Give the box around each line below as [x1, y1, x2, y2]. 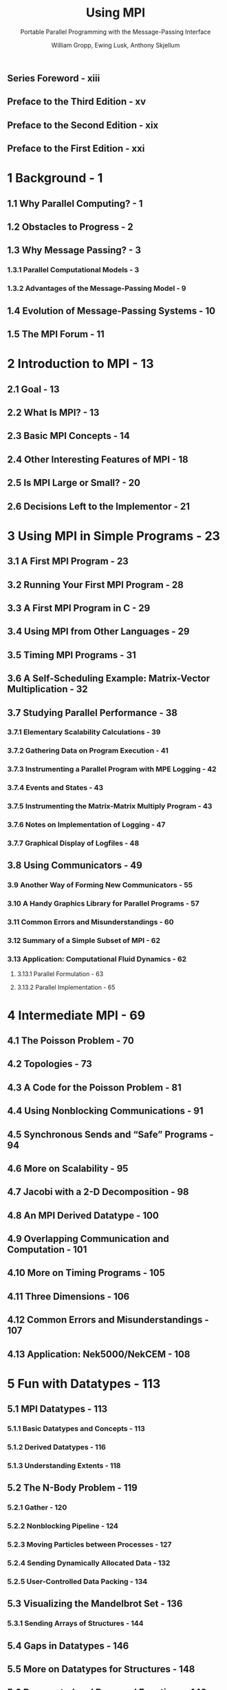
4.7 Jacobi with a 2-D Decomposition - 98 [7, 1186, 189, 1198]
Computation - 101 [7, 1244, 87, 1256]
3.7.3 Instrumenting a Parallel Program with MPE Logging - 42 [7, 764, 217, 774]
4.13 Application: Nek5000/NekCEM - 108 [7, 1348, 191, 1360]
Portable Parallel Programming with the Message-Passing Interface [20, 28, 211, 36]
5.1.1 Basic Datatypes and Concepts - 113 [7, 1424, 146, 1434]
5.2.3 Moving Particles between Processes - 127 [7, 1540, 172, 1549]
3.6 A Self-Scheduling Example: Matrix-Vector [7, 673, 210, 684]
